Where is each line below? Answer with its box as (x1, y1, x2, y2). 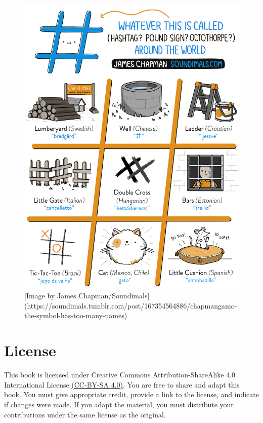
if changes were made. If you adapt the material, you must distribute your (4, 399, 234, 409)
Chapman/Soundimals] (78, 290, 150, 301)
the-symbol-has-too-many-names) (24, 310, 127, 321)
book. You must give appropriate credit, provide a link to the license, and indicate (4, 389, 259, 400)
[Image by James (24, 290, 76, 301)
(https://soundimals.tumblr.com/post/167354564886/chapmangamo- (24, 300, 237, 311)
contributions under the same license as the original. (4, 409, 166, 419)
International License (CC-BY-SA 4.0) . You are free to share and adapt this (4, 379, 240, 390)
